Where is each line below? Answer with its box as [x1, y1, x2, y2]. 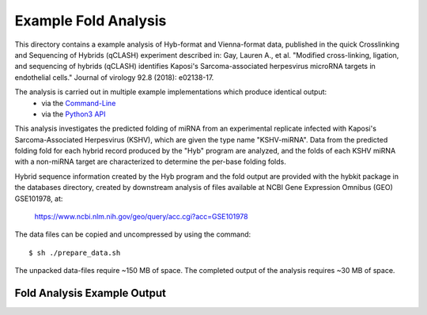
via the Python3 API [41, 109, 106, 119]
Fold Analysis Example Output [14, 287, 166, 300]
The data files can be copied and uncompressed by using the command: [14, 230, 251, 239]
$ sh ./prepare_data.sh [28, 248, 121, 257]
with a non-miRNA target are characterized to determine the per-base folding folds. [14, 157, 286, 166]
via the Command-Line [41, 98, 116, 108]
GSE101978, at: [14, 194, 63, 203]
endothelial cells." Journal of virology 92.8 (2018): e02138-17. [14, 72, 214, 82]
